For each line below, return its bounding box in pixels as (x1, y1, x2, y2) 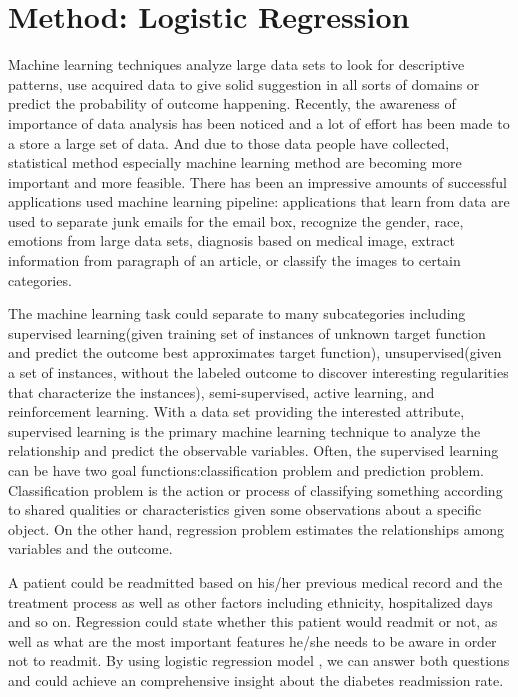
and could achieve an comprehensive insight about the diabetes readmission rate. (8, 669, 504, 690)
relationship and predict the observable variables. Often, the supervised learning (8, 440, 499, 461)
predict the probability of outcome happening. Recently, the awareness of (8, 93, 456, 114)
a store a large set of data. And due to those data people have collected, (8, 132, 450, 153)
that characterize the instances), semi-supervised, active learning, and (8, 381, 435, 402)
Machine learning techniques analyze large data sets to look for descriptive (8, 54, 465, 75)
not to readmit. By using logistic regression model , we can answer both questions (8, 650, 510, 671)
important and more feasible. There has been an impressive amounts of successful (8, 171, 507, 192)
